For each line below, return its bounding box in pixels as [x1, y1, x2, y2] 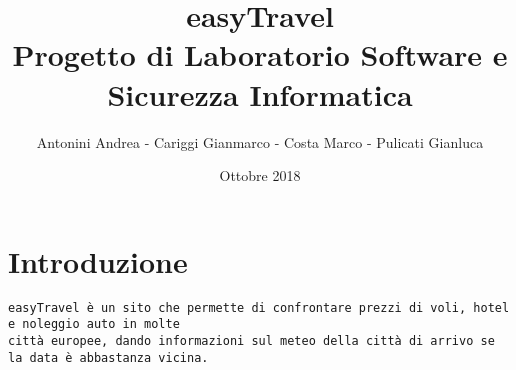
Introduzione [8, 240, 188, 281]
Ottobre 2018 [219, 165, 301, 186]
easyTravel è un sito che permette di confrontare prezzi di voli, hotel [8, 300, 510, 315]
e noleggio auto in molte [8, 317, 180, 332]
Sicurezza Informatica [107, 73, 413, 114]
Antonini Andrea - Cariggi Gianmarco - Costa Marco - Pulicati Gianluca [36, 131, 484, 152]
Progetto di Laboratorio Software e [12, 34, 508, 75]
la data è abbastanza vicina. [8, 350, 209, 365]
